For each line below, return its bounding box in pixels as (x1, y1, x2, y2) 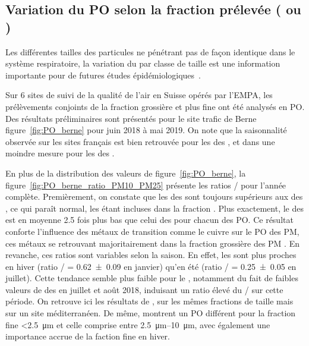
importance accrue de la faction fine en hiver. (5, 330, 171, 342)
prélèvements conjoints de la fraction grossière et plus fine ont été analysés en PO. (5, 100, 305, 112)
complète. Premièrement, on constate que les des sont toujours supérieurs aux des (5, 190, 303, 203)
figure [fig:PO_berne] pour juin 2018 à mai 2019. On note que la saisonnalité (5, 124, 287, 136)
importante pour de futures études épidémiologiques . (5, 68, 201, 81)
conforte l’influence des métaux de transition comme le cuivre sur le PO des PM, (5, 225, 299, 237)
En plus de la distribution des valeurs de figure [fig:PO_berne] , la (5, 166, 246, 179)
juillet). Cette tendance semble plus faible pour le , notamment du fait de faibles (5, 272, 298, 284)
